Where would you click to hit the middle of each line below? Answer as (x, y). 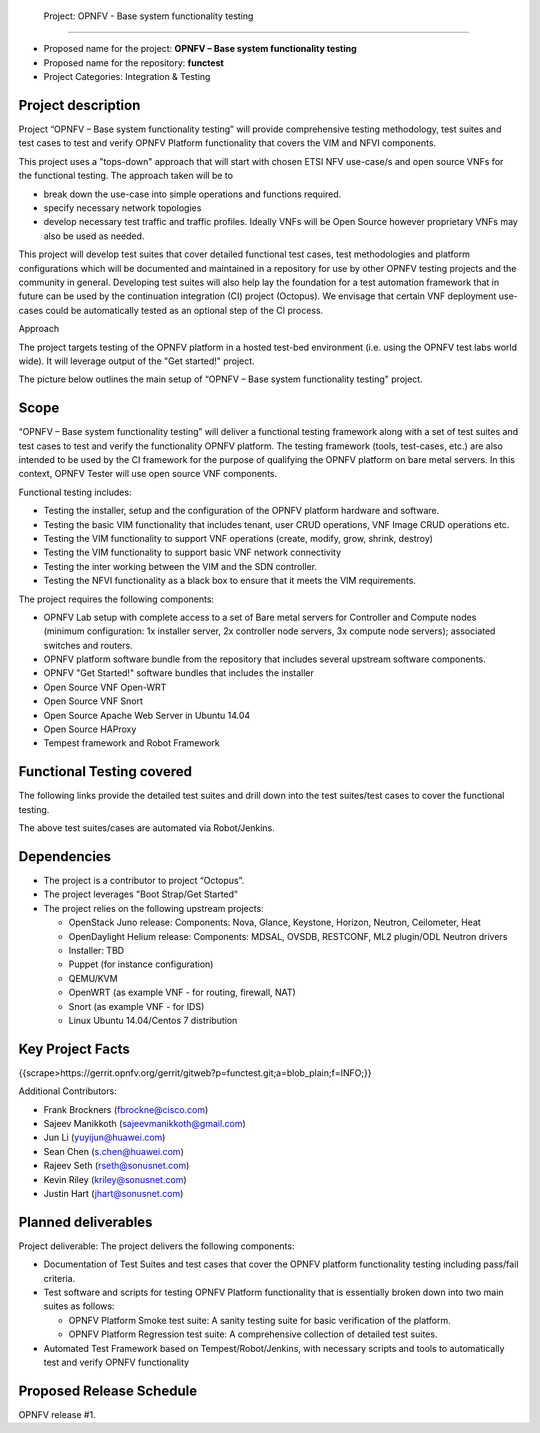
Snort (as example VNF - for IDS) (136, 1006)
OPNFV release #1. (57, 1414)
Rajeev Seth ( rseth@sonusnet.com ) (116, 1166)
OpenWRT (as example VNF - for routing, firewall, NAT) (182, 992)
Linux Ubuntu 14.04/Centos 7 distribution (153, 1020)
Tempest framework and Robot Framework (131, 743)
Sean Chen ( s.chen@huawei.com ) (113, 1151)
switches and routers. (88, 645)
